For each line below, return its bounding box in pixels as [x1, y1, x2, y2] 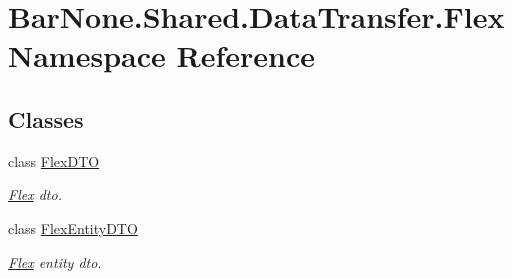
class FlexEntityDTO [8, 217, 138, 238]
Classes [8, 103, 84, 134]
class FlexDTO [8, 150, 100, 171]
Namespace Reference [8, 35, 315, 76]
